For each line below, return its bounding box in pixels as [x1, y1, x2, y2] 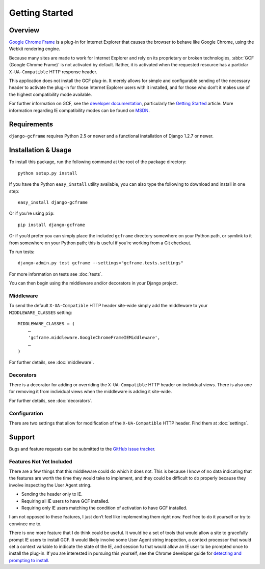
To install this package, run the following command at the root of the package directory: [9, 159, 186, 165]
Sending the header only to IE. [21, 491, 83, 497]
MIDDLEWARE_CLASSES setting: [9, 310, 72, 315]
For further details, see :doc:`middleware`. [9, 359, 94, 365]
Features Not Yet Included [9, 458, 73, 465]
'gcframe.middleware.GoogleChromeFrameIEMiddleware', [27, 335, 160, 340]
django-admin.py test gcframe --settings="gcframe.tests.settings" [18, 260, 184, 266]
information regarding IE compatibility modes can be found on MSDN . [9, 107, 150, 113]
